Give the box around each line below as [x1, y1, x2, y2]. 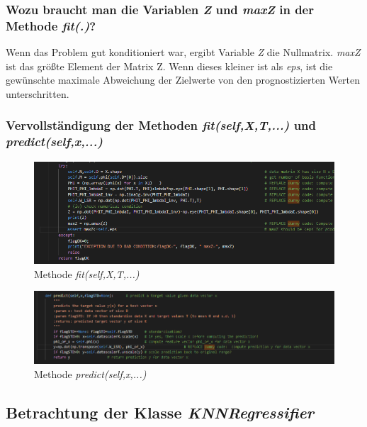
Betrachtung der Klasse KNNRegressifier [6, 401, 315, 423]
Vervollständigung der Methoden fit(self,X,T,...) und [6, 116, 316, 134]
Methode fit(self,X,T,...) [34, 266, 140, 281]
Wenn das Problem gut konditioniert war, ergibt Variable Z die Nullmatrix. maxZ [6, 45, 361, 60]
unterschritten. [6, 86, 69, 101]
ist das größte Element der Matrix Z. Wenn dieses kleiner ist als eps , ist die [6, 58, 333, 73]
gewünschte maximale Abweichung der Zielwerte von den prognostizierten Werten [6, 72, 361, 87]
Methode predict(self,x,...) [34, 366, 147, 381]
